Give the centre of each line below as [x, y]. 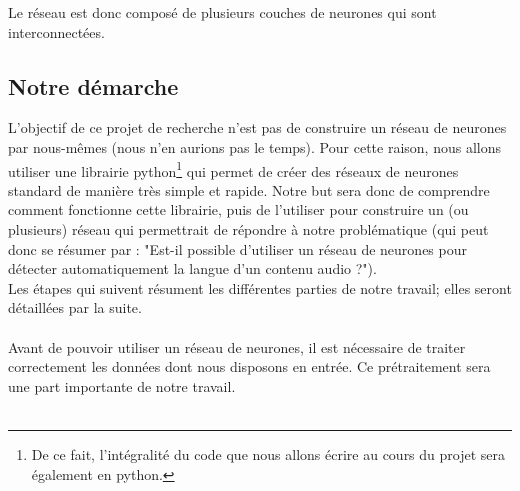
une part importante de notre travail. [122, 385]
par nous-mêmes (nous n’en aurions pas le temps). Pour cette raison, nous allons [254, 146]
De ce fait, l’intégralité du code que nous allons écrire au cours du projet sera [268, 453]
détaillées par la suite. [75, 307]
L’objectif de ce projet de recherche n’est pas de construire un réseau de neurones [257, 127]
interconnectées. [56, 31]
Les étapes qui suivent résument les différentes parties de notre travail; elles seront [260, 287]
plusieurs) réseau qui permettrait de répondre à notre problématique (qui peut [248, 229]
